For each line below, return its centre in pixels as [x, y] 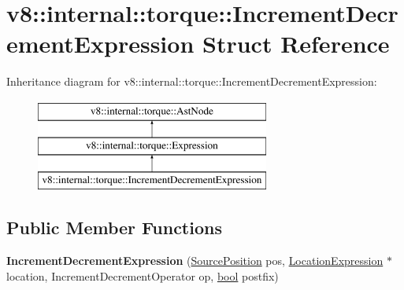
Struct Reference [296, 44]
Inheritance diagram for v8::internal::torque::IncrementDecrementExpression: [192, 81]
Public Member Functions [114, 228]
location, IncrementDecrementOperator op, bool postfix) [143, 275]
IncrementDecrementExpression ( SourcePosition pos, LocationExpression [195, 261]
